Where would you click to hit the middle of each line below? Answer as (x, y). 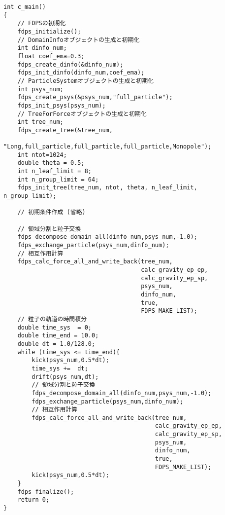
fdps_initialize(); (49, 31)
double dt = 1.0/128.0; (56, 344)
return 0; (33, 500)
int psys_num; (40, 89)
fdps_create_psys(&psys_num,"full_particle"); (95, 97)
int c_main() (25, 7)
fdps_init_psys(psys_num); (62, 105)
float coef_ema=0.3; (51, 56)
